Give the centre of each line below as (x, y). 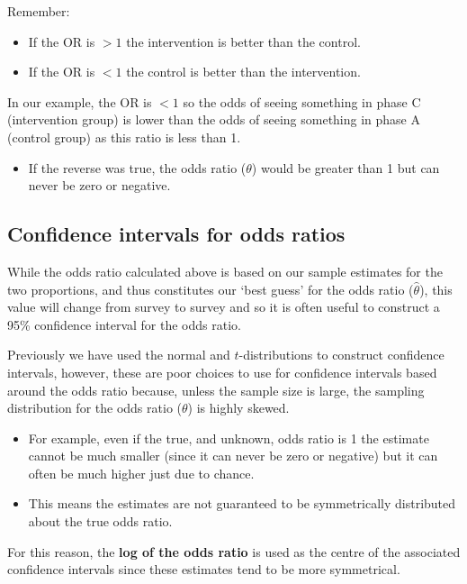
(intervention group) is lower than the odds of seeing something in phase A (214, 119)
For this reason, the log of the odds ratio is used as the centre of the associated (234, 551)
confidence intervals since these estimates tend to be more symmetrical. (204, 569)
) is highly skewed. (238, 408)
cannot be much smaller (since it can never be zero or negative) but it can (233, 456)
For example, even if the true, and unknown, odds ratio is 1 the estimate (229, 438)
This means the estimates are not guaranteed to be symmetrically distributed (242, 503)
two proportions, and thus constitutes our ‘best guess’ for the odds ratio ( (211, 289)
